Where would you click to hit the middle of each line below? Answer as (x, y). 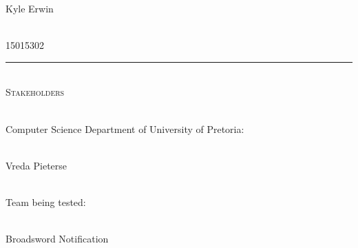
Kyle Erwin (30, 8)
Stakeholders (35, 92)
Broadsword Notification (57, 239)
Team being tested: (46, 201)
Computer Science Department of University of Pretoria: (125, 128)
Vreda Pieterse (36, 165)
